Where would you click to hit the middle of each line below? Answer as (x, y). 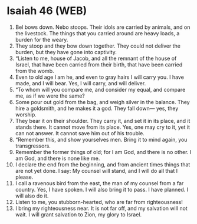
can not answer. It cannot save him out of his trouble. (80, 133)
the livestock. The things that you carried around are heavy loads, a (97, 33)
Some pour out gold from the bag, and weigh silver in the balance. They (103, 102)
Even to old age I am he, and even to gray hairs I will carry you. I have (100, 77)
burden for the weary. (42, 39)
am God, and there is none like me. (58, 158)
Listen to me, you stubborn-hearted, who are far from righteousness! (99, 202)
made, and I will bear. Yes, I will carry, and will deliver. (81, 83)
